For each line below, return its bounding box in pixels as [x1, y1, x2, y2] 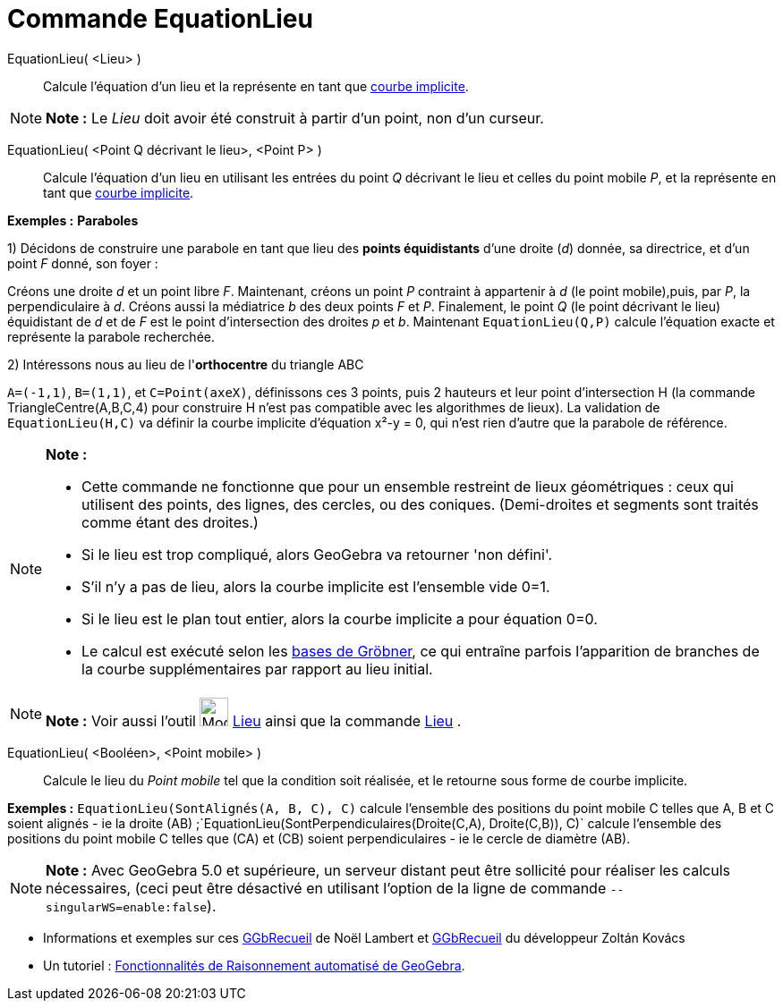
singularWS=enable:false [46, 900, 208, 914]
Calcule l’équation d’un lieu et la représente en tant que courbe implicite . [43, 78, 469, 94]
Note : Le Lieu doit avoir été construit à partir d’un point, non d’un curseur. [46, 108, 544, 127]
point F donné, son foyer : [7, 255, 158, 271]
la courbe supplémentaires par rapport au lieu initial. [81, 659, 433, 678]
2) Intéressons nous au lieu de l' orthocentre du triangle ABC [7, 356, 364, 372]
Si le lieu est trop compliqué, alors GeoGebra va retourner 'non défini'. [81, 545, 553, 563]
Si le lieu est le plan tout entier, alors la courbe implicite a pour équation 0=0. [81, 609, 598, 628]
